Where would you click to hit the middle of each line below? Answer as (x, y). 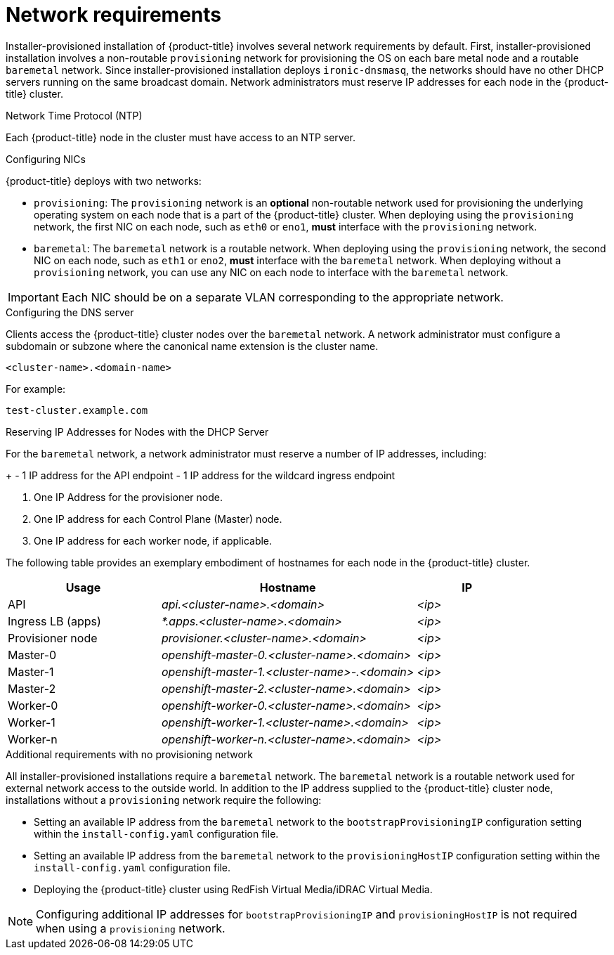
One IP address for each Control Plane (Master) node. (158, 519)
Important (33, 297)
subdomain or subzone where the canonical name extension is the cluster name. (192, 346)
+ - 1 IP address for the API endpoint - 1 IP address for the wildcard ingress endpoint (201, 475)
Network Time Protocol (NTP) (74, 115)
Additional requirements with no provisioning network (129, 754)
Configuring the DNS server (70, 312)
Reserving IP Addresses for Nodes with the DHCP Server (137, 431)
